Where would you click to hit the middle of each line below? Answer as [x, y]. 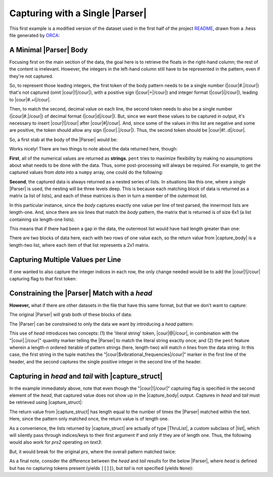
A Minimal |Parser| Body [49, 50]
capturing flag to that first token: [43, 279]
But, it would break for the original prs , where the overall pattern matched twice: [93, 452]
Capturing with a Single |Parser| [78, 13]
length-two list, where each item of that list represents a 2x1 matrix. [80, 245]
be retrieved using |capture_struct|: [46, 402]
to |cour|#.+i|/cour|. [30, 99]
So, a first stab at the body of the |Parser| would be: [63, 139]
